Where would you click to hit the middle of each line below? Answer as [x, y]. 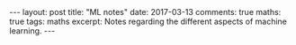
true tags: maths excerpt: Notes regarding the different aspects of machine [148, 21]
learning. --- [32, 31]
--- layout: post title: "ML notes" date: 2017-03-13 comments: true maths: [145, 12]
